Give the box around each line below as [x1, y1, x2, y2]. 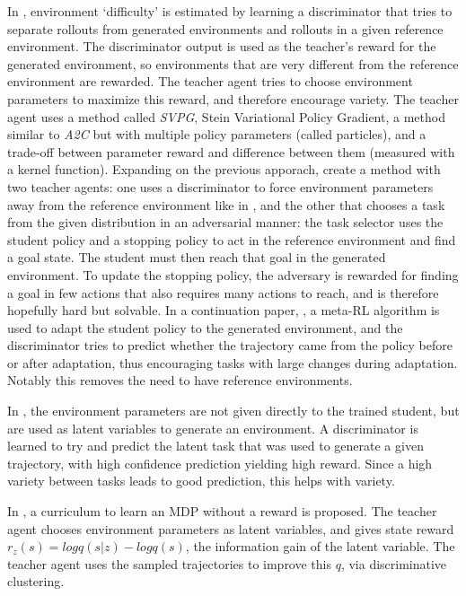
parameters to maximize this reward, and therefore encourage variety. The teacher [7, 89, 459, 108]
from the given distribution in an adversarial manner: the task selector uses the [7, 213, 444, 232]
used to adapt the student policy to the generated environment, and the [7, 318, 403, 337]
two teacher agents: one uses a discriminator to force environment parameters [7, 177, 434, 196]
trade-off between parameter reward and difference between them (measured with [7, 142, 455, 161]
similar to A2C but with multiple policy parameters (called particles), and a [7, 125, 426, 144]
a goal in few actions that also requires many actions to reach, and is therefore [7, 283, 439, 302]
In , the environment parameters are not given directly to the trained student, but [7, 401, 460, 420]
